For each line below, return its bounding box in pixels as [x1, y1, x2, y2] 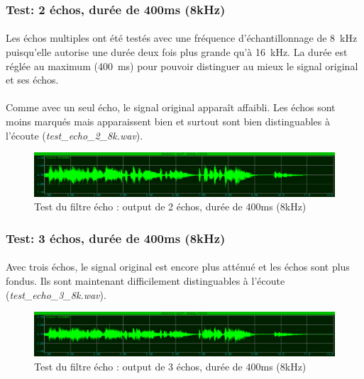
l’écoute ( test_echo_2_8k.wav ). [6, 128, 143, 142]
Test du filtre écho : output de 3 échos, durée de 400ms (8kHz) [34, 358, 307, 373]
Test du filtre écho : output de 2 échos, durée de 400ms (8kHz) [34, 199, 307, 214]
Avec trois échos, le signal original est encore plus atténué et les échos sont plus [6, 259, 350, 274]
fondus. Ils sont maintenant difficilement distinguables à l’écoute [6, 273, 285, 288]
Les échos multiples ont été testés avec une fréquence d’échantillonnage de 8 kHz [6, 30, 358, 45]
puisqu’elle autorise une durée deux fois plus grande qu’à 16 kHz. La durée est [6, 45, 348, 60]
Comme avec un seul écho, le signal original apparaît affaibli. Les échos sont [6, 100, 336, 115]
